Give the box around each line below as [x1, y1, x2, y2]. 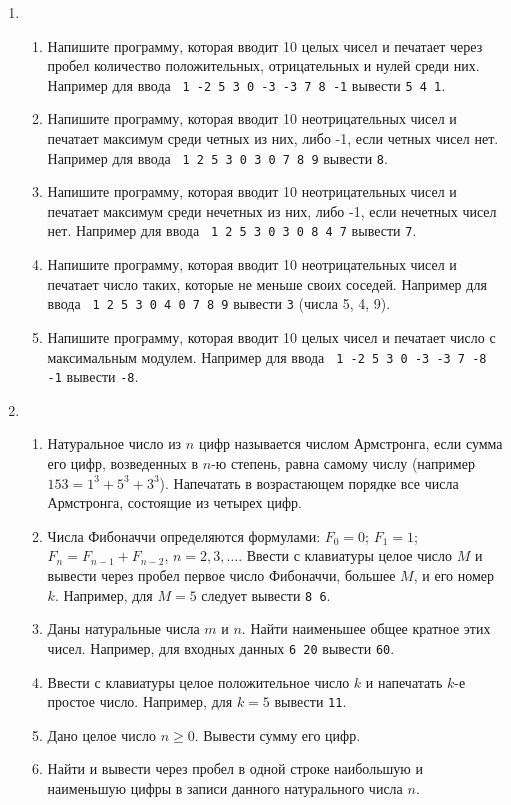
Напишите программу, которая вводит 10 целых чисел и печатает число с [47, 326, 496, 347]
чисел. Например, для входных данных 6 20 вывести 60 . [47, 637, 395, 658]
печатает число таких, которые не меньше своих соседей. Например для [47, 273, 487, 294]
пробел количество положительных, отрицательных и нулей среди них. [47, 55, 480, 76]
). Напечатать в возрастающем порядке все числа [159, 472, 459, 493]
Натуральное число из [47, 433, 182, 454]
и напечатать [365, 671, 443, 692]
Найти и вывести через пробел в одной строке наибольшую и [47, 758, 423, 779]
